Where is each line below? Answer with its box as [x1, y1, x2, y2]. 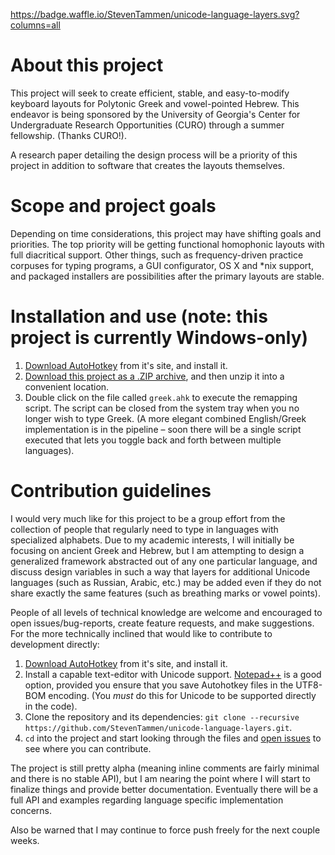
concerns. [10, 804, 53, 816]
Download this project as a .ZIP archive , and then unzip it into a [24, 370, 285, 382]
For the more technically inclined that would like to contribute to [10, 627, 273, 639]
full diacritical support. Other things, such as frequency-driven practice [10, 249, 304, 261]
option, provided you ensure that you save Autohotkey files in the [24, 679, 294, 691]
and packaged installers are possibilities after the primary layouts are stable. [10, 270, 325, 282]
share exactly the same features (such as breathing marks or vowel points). [10, 587, 322, 599]
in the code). [24, 700, 78, 712]
